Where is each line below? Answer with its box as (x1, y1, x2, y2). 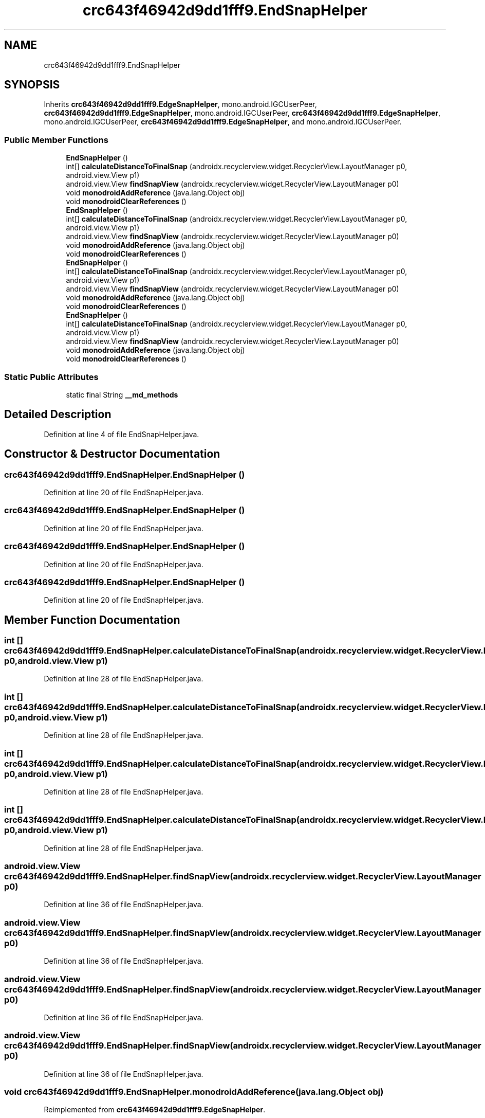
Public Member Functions (4, 134, 108, 145)
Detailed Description (4, 408, 111, 421)
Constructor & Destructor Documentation (4, 447, 220, 461)
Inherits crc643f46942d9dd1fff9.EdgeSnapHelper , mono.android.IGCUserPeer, (44, 100, 317, 109)
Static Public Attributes (4, 371, 99, 382)
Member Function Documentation (4, 613, 180, 626)
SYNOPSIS (4, 78, 60, 92)
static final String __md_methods (66, 390, 178, 399)
